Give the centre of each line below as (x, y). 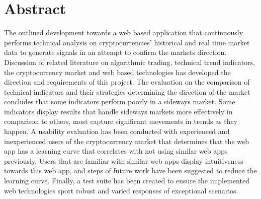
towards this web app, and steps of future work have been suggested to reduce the (130, 171)
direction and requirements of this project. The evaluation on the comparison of (127, 82)
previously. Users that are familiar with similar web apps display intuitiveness (124, 160)
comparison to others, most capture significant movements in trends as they (121, 121)
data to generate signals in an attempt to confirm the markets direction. (115, 52)
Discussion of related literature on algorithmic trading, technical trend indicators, (129, 62)
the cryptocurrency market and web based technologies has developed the (117, 72)
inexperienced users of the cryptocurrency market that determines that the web (126, 141)
